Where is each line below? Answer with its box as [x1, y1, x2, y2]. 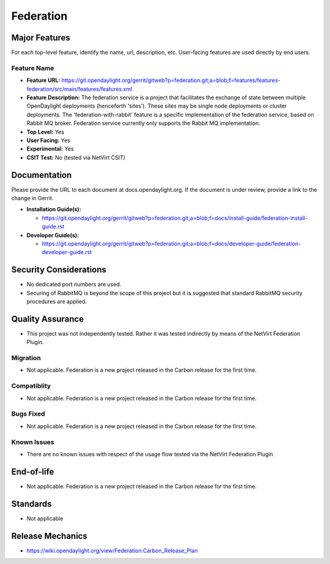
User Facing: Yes [26, 137, 70, 144]
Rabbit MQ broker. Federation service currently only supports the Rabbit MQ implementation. [26, 119, 260, 127]
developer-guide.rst [42, 249, 92, 256]
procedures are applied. [26, 298, 87, 306]
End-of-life [11, 466, 54, 477]
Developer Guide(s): [26, 231, 79, 239]
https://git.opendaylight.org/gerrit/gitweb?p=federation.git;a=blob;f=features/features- [61, 77, 280, 84]
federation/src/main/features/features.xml [26, 85, 133, 92]
